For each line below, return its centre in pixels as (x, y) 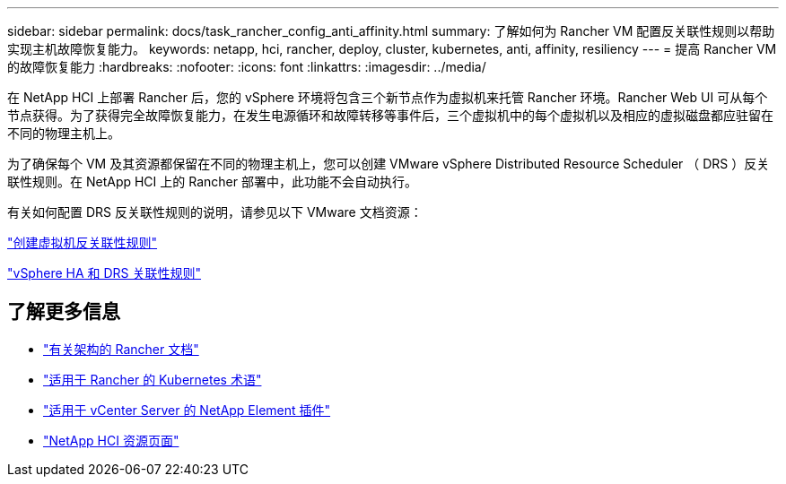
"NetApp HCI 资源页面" (111, 440)
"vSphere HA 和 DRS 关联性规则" (105, 273)
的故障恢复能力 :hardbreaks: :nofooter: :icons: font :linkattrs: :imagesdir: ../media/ (247, 67)
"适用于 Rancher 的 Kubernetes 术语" (153, 379)
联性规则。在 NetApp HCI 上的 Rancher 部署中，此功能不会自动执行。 (212, 181)
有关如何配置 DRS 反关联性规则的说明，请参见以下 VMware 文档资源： (215, 212)
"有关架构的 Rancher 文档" (121, 349)
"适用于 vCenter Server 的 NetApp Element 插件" (187, 410)
